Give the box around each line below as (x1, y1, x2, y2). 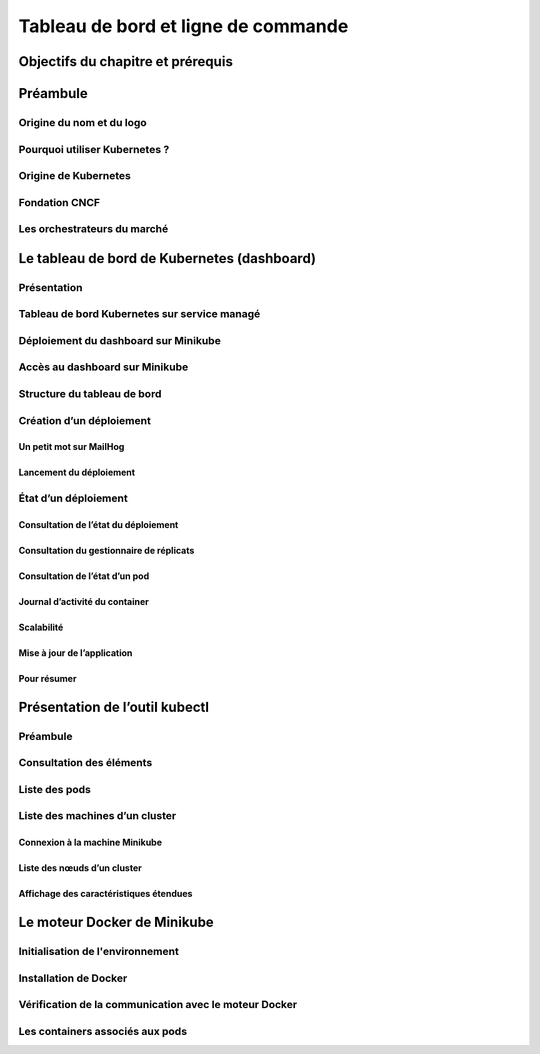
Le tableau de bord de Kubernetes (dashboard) (18, 250, 317, 267)
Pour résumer (18, 672, 77, 684)
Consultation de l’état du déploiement (18, 518, 179, 530)
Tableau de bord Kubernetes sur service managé (18, 307, 261, 321)
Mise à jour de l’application (18, 646, 133, 659)
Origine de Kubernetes (18, 169, 132, 183)
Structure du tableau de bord (18, 387, 162, 401)
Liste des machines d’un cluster (18, 809, 177, 823)
